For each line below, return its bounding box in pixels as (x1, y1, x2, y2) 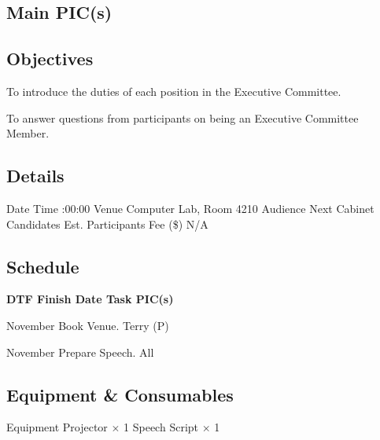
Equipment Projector (6, 419, 108, 435)
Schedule (6, 254, 79, 278)
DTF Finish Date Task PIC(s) (6, 291, 174, 307)
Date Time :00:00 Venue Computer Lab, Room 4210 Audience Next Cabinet (6, 200, 374, 216)
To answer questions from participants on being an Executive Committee (6, 109, 359, 126)
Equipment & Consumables (6, 382, 234, 406)
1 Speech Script (124, 419, 199, 435)
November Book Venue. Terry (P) (6, 317, 169, 333)
